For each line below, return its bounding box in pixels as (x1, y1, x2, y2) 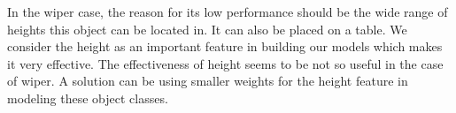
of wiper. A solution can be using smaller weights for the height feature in (7, 72, 408, 90)
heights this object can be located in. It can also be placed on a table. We (7, 19, 407, 38)
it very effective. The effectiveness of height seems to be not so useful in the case (7, 54, 444, 72)
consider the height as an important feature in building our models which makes (7, 37, 443, 56)
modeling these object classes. (7, 88, 168, 107)
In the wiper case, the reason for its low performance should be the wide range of (7, 3, 448, 20)
